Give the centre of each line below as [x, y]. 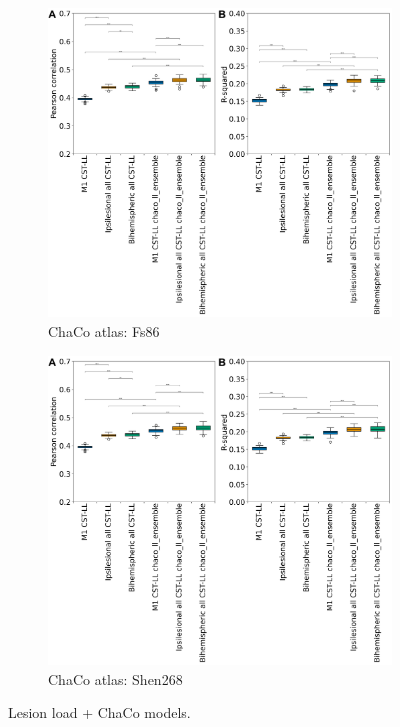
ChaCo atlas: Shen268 [115, 678]
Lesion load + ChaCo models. [99, 712]
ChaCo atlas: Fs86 [104, 330]
